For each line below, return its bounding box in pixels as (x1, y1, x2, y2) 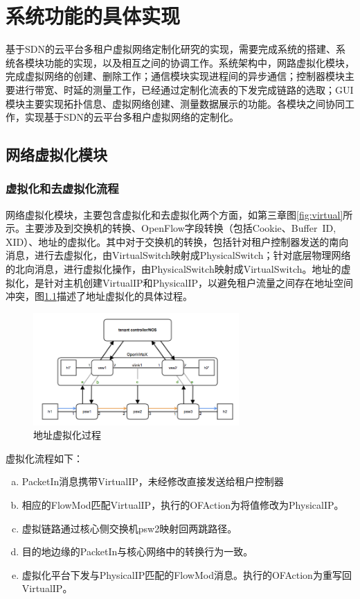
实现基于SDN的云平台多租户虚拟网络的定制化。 (24, 110, 239, 124)
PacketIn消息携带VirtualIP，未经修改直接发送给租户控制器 (21, 474, 284, 489)
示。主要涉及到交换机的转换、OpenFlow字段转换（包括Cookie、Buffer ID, (6, 221, 336, 235)
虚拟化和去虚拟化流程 (6, 180, 119, 197)
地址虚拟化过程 (33, 428, 101, 442)
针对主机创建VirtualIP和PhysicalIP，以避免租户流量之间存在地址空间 (44, 275, 354, 289)
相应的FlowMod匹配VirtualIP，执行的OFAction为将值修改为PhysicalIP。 (21, 497, 344, 512)
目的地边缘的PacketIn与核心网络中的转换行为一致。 (21, 544, 253, 559)
